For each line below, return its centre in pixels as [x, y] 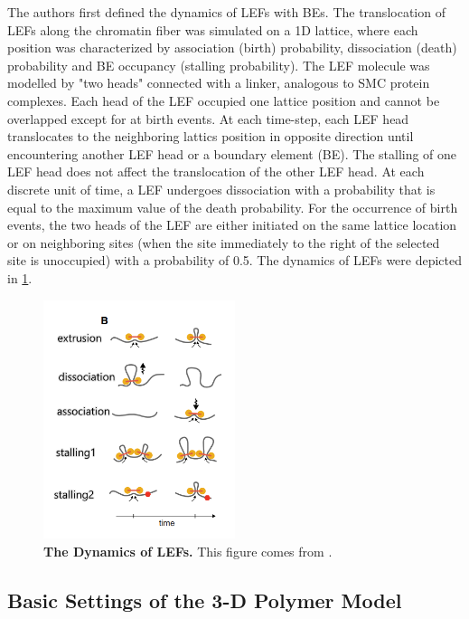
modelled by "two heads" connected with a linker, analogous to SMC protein [219, 83]
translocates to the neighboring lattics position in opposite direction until [211, 136]
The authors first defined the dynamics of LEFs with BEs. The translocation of [226, 12]
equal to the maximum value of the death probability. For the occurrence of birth [233, 207]
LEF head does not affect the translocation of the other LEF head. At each [216, 171]
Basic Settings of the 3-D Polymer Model [205, 600]
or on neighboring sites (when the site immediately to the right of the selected [224, 242]
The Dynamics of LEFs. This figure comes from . [188, 551]
